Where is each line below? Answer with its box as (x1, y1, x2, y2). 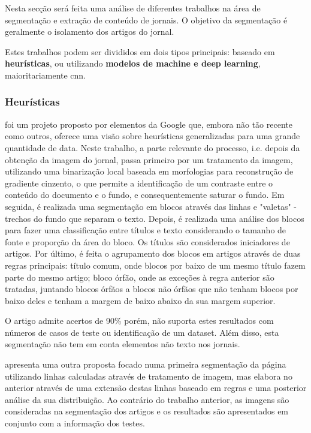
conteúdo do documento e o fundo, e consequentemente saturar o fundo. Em (5, 188, 285, 201)
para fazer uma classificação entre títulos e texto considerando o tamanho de (5, 224, 286, 236)
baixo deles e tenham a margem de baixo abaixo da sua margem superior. (5, 294, 276, 306)
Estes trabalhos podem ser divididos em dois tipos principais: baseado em (5, 45, 275, 58)
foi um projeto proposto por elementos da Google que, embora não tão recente (5, 118, 292, 130)
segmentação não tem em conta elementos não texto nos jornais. (5, 338, 240, 350)
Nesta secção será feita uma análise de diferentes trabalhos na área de (5, 2, 261, 14)
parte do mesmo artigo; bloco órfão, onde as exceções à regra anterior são (5, 270, 274, 283)
